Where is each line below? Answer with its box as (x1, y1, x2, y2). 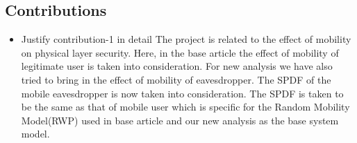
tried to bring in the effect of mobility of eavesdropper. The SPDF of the (21, 72, 331, 86)
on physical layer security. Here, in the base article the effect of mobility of (21, 45, 339, 59)
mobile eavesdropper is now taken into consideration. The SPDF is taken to (21, 86, 344, 100)
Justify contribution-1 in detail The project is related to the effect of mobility (21, 32, 351, 46)
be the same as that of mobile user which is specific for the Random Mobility (21, 99, 350, 114)
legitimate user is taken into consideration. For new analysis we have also (21, 59, 333, 73)
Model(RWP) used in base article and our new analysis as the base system (21, 113, 339, 127)
